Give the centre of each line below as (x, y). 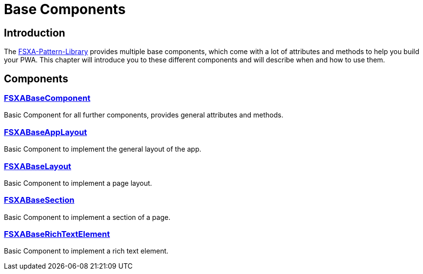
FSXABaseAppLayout (46, 132)
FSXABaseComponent (47, 98)
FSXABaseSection (39, 200)
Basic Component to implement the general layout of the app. (103, 149)
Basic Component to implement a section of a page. (87, 217)
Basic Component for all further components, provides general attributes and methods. (144, 115)
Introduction (35, 33)
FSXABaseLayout (38, 166)
